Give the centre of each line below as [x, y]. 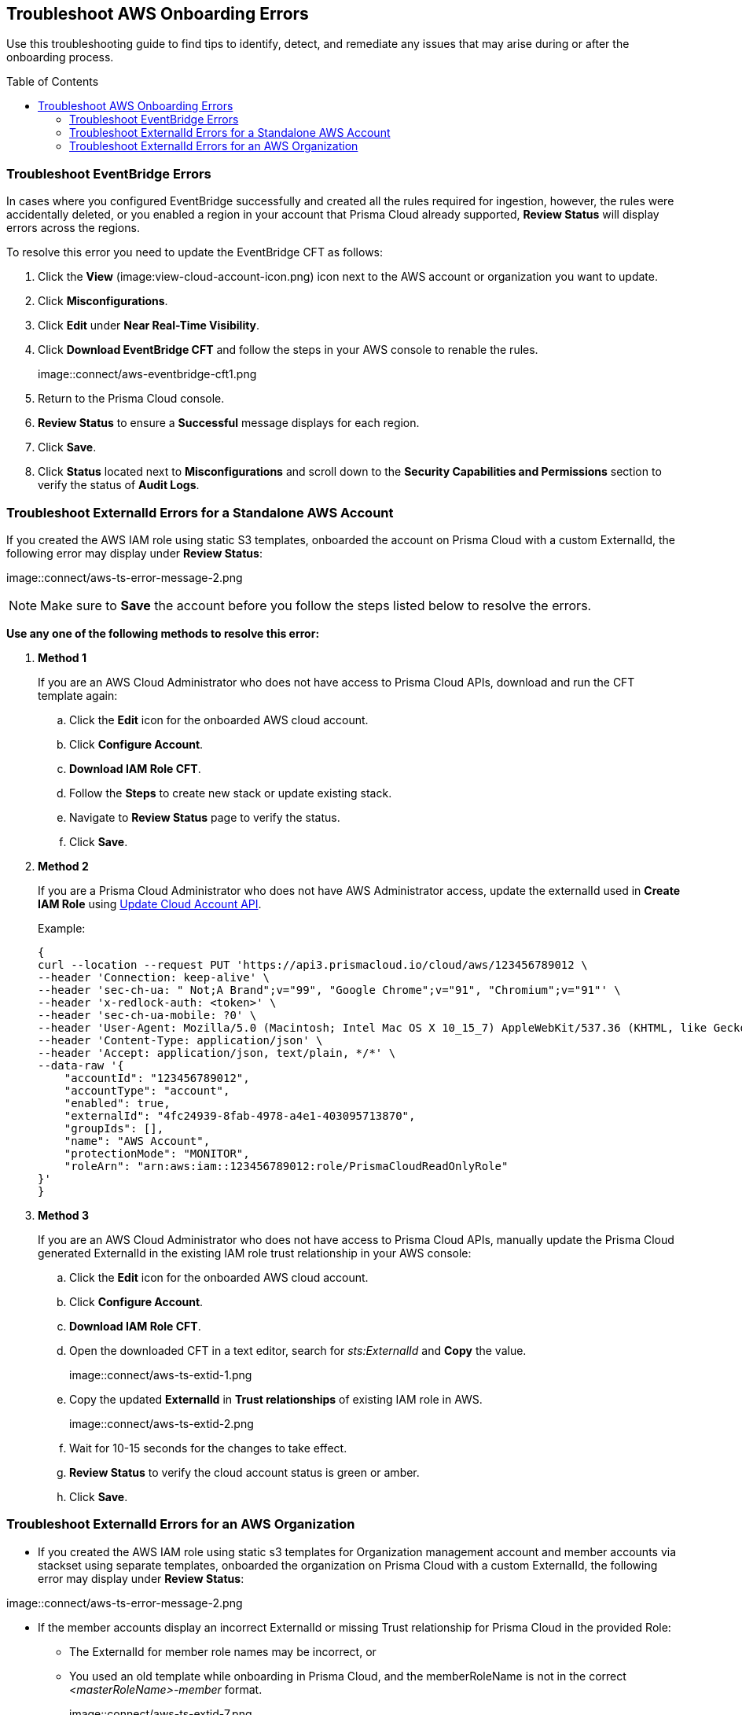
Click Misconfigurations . [103, 301]
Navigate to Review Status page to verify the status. [205, 817]
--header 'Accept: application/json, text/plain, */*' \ [217, 1053]
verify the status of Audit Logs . [119, 485]
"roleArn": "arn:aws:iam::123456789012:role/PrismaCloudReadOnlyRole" [286, 1166]
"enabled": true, [117, 1103]
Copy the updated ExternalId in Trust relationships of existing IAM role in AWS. [276, 1399]
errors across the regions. [73, 228]
